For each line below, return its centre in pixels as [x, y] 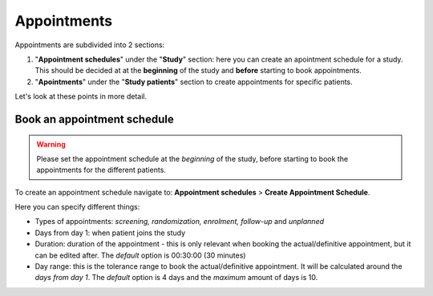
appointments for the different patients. [101, 170]
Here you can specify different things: [77, 207]
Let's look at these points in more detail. [81, 97]
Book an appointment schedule [94, 119]
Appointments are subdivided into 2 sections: [90, 45]
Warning [51, 144]
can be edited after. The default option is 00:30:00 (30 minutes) [140, 255]
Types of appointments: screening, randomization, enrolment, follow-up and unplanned [180, 222]
